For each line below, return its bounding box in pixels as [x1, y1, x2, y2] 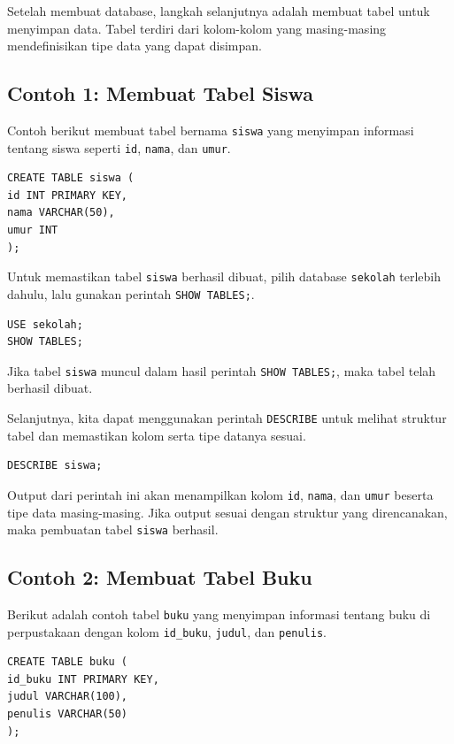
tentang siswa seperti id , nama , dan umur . [7, 138, 231, 157]
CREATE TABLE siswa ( [7, 172, 135, 185]
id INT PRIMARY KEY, [7, 188, 128, 202]
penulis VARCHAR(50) [7, 708, 128, 721]
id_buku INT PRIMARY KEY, [7, 672, 159, 686]
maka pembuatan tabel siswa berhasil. [7, 520, 219, 539]
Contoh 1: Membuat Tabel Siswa [7, 80, 314, 107]
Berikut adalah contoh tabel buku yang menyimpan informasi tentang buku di [7, 604, 431, 623]
